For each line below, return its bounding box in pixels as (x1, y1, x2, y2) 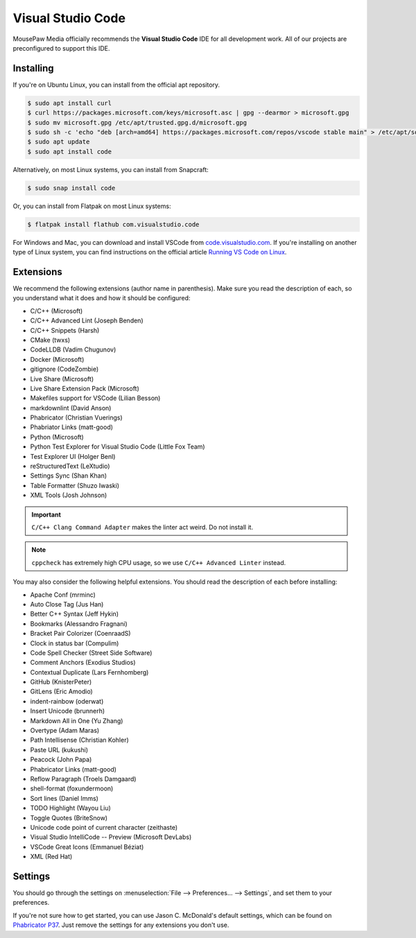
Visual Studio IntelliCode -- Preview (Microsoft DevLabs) (30, 833, 192, 842)
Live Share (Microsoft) (30, 374, 94, 383)
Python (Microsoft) (30, 433, 85, 441)
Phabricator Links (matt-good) (30, 765, 117, 773)
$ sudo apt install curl (27, 99, 112, 107)
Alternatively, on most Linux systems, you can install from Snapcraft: (12, 165, 209, 173)
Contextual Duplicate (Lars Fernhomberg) (30, 668, 149, 676)
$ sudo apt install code (27, 148, 112, 155)
